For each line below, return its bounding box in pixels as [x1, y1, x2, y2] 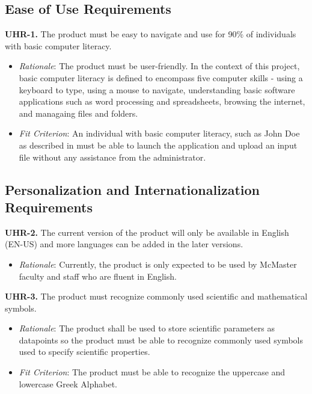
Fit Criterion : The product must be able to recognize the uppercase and [19, 366, 286, 378]
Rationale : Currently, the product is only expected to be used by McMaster [19, 257, 297, 270]
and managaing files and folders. [19, 106, 138, 119]
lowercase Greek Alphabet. [19, 377, 117, 390]
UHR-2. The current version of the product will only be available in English [5, 226, 289, 238]
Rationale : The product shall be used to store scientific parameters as [19, 322, 275, 334]
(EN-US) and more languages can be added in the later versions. [5, 238, 243, 250]
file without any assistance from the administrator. [19, 150, 206, 163]
